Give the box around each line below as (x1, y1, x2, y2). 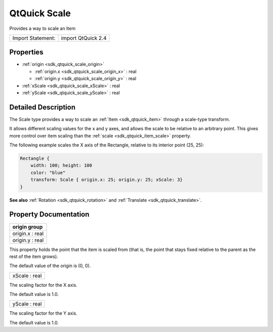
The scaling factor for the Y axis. (9, 310, 78, 316)
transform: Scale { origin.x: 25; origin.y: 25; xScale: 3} (30, 177, 183, 182)
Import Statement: (12, 34, 56, 42)
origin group (12, 223, 43, 230)
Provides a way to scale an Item (9, 25, 76, 31)
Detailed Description (9, 103, 76, 112)
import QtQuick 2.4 (61, 34, 107, 42)
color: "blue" (30, 170, 66, 175)
